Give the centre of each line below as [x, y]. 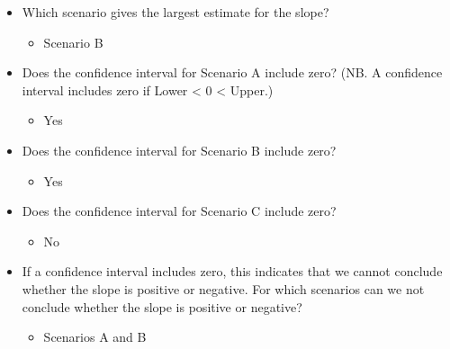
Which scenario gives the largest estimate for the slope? [175, 12]
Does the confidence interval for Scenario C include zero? [179, 211]
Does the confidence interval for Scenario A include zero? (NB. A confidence [232, 72]
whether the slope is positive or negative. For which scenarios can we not [223, 288]
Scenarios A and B [95, 337]
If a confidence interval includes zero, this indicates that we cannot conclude [232, 271]
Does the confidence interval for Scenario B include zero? [179, 150]
